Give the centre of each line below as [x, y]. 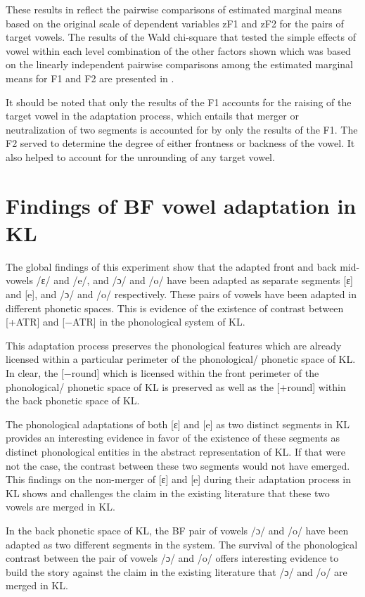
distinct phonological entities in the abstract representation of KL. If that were [175, 451]
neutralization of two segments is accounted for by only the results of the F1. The [182, 129]
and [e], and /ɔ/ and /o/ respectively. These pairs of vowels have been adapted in [181, 294]
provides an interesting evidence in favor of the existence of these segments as [173, 438]
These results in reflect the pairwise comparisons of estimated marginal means [174, 9]
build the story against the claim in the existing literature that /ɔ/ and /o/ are [177, 571]
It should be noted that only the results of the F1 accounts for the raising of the [179, 102]
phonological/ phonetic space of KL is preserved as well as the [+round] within [176, 386]
